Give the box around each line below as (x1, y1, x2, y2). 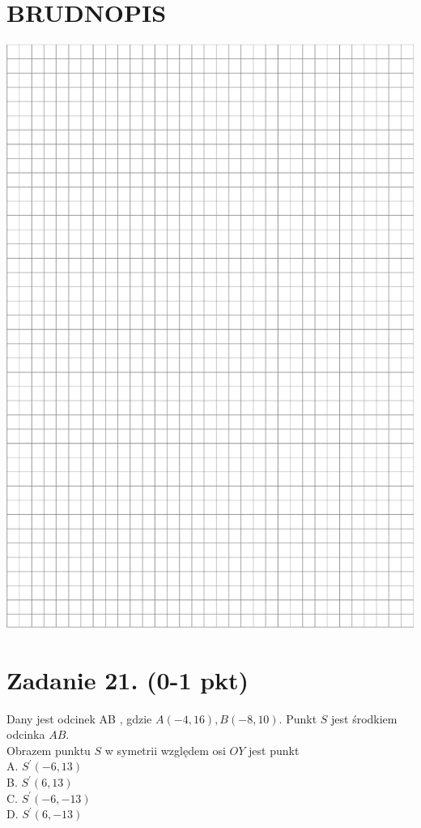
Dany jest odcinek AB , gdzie (6, 710, 152, 727)
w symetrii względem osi (104, 741, 226, 758)
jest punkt (249, 741, 300, 758)
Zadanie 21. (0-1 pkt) (6, 663, 249, 696)
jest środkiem (331, 710, 398, 727)
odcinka (6, 726, 45, 743)
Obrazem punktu (6, 741, 91, 758)
